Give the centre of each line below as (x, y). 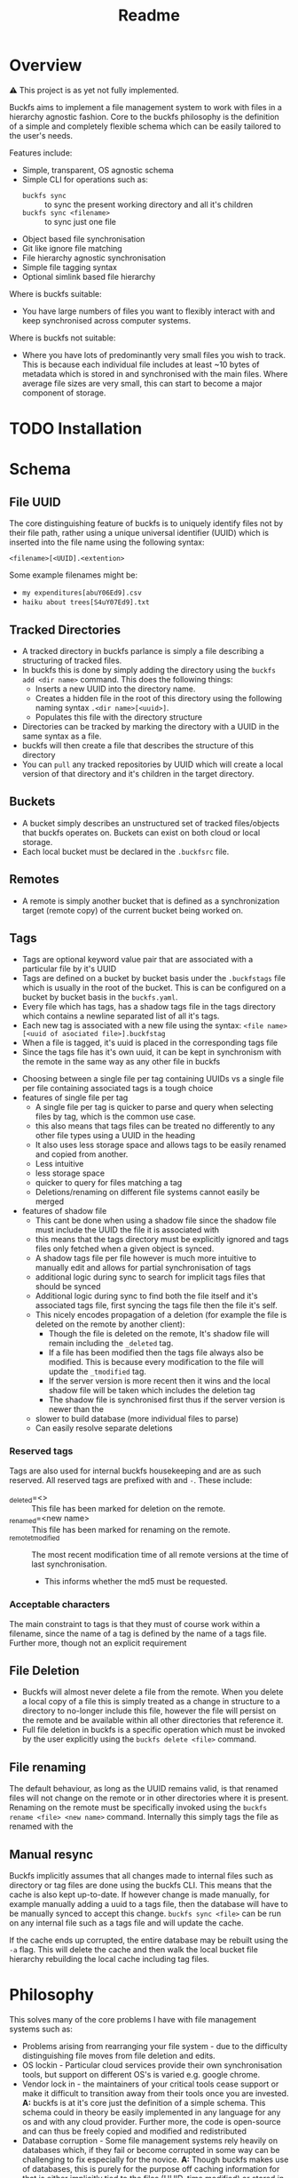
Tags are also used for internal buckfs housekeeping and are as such (135, 1471)
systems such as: (41, 2029)
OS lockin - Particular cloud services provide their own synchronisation (152, 2065)
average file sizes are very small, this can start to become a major (142, 383)
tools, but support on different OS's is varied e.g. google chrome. (141, 2074)
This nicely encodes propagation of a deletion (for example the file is (161, 1315)
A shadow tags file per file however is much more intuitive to (146, 1258)
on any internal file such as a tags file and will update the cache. (126, 1923)
